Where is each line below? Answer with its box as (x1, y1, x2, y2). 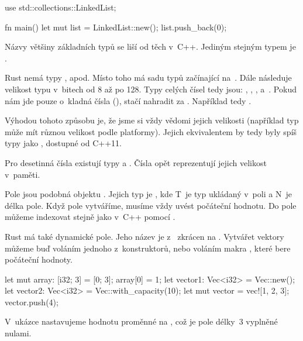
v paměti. (5, 168, 40, 180)
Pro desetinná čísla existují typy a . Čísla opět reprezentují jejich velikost (5, 156, 267, 168)
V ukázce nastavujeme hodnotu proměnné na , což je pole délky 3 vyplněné (5, 315, 278, 328)
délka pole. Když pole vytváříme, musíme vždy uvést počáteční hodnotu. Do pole (5, 199, 297, 211)
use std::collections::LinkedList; (5, 1, 116, 13)
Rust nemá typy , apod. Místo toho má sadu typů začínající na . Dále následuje (5, 71, 292, 84)
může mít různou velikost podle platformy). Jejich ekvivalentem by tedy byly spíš (5, 125, 297, 137)
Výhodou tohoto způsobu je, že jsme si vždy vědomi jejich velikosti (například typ (5, 114, 299, 126)
